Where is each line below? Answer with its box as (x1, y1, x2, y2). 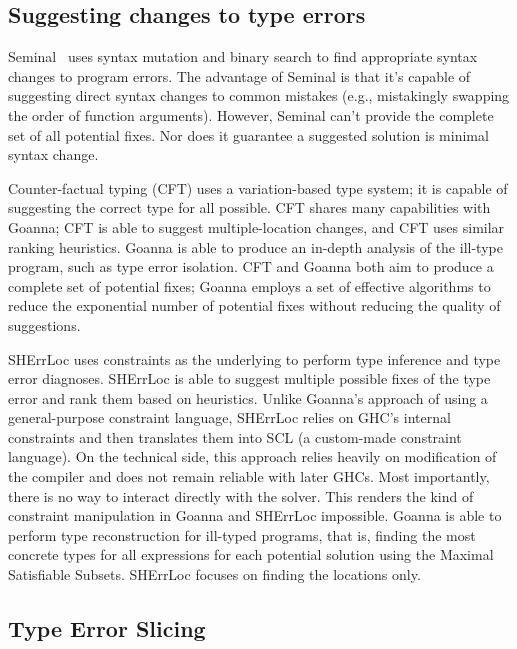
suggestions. (8, 314, 81, 335)
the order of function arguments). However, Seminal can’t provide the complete (8, 104, 494, 125)
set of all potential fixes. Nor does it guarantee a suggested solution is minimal (8, 124, 489, 145)
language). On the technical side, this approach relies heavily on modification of (8, 446, 497, 467)
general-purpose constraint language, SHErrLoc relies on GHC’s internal (8, 407, 451, 428)
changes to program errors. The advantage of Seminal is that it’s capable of (8, 65, 471, 86)
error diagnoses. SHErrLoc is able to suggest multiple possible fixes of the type (8, 368, 491, 389)
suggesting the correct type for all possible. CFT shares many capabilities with (8, 197, 491, 218)
